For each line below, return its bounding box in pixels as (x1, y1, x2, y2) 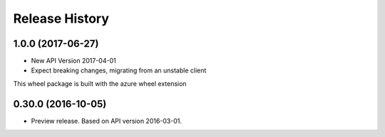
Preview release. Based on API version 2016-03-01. (31, 116, 182, 125)
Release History (13, 11, 110, 26)
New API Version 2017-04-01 (31, 57, 117, 65)
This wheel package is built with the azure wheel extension (13, 79, 187, 88)
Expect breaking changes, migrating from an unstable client (31, 66, 207, 75)
